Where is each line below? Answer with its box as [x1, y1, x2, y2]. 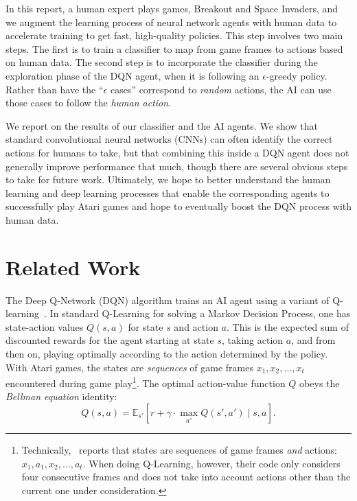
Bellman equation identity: [5, 389, 117, 404]
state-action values [5, 319, 84, 334]
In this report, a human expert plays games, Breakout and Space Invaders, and [5, 1, 338, 15]
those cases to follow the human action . [5, 95, 172, 110]
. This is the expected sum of [227, 319, 349, 334]
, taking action [222, 333, 284, 347]
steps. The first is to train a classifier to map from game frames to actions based [5, 41, 343, 56]
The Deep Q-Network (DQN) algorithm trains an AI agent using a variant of [5, 292, 330, 307]
